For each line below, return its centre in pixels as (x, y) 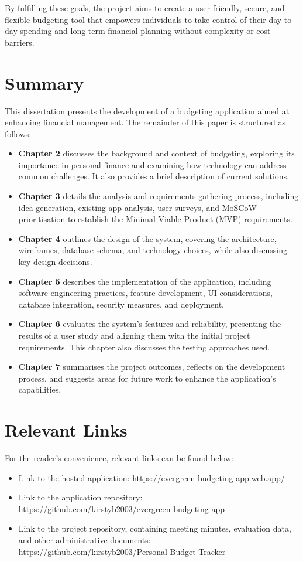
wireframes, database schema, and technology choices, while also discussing (153, 250)
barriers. (20, 42)
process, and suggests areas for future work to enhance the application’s (147, 378)
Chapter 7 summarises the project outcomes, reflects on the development (152, 367)
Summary (44, 82)
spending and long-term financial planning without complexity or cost (145, 31)
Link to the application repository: (80, 497)
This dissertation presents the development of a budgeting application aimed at (147, 110)
